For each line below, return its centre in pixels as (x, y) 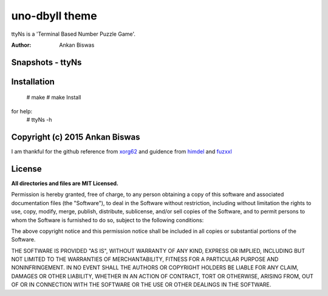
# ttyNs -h (39, 120)
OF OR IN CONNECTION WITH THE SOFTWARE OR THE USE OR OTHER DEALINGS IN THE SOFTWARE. (141, 284)
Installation (33, 82)
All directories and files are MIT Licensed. (65, 183)
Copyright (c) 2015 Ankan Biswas (76, 137)
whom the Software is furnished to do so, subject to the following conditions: (108, 220)
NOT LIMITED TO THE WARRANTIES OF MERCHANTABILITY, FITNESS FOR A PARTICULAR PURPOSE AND (145, 259)
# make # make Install (54, 98)
